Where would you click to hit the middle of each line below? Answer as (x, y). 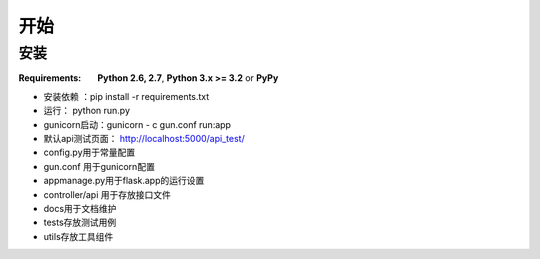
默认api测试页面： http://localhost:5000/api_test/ (144, 138)
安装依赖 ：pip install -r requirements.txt (126, 96)
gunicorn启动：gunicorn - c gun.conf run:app (137, 124)
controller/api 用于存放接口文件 (107, 194)
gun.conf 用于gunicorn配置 (99, 166)
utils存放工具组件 (78, 236)
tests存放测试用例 (80, 222)
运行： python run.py (86, 111)
